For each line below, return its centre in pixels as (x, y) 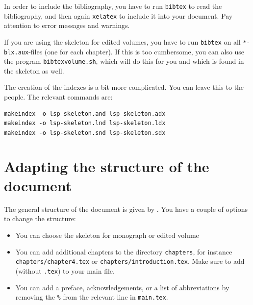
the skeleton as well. (34, 70)
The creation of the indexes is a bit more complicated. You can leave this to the (124, 87)
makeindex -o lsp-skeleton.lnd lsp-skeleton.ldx (85, 123)
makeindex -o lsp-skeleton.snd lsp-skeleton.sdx (85, 133)
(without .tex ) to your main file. (65, 270)
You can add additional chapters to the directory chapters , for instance (124, 251)
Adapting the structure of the (107, 166)
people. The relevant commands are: (58, 97)
